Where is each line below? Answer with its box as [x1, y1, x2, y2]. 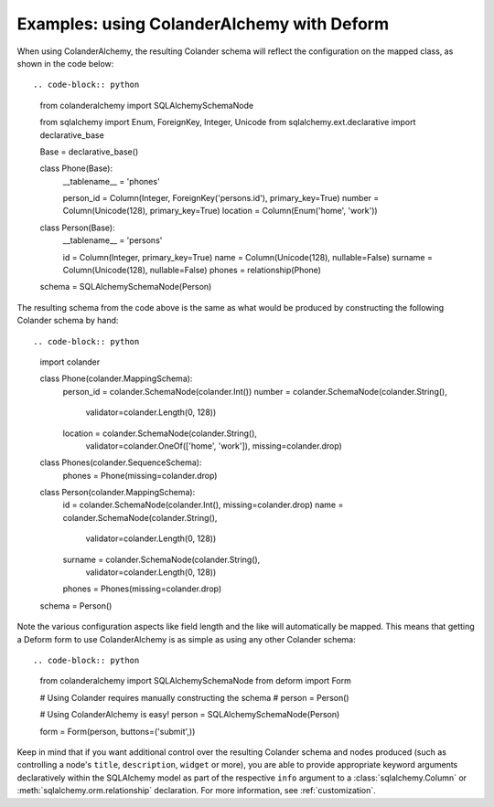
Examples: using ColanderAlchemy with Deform [16, 14, 390, 34]
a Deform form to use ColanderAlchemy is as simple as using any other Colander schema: [16, 633, 356, 644]
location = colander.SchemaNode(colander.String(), [62, 428, 258, 439]
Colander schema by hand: [16, 315, 119, 326]
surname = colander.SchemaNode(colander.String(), [62, 554, 261, 565]
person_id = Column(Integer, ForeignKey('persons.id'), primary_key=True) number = [62, 193, 380, 204]
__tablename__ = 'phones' [62, 175, 160, 186]
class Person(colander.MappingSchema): [39, 487, 196, 498]
